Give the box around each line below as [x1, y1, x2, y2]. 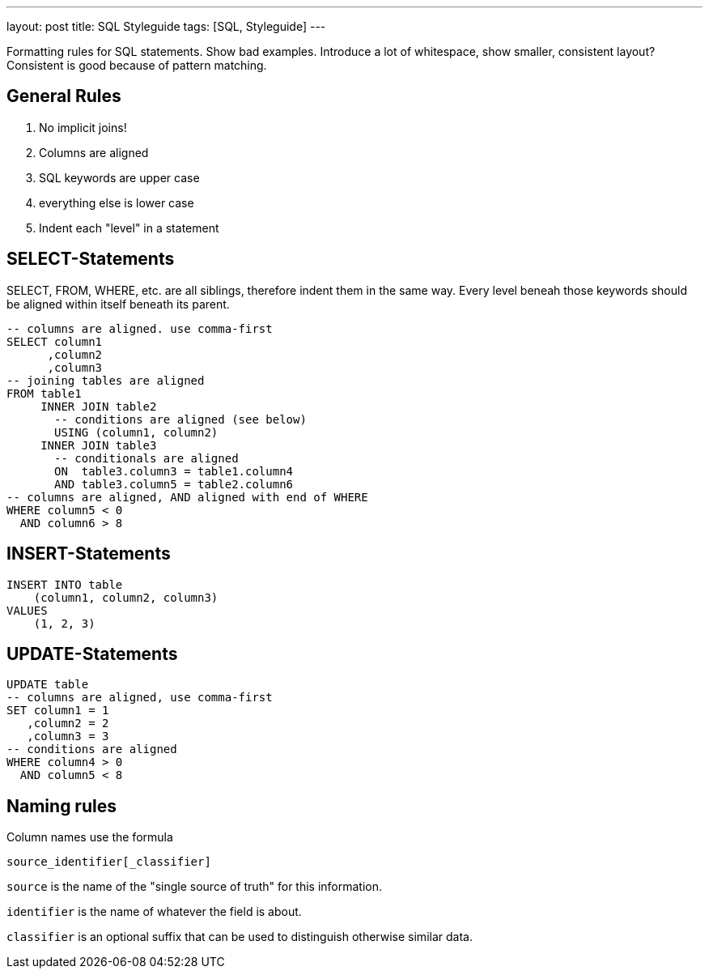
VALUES [6, 603, 48, 617]
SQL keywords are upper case [39, 170, 200, 185]
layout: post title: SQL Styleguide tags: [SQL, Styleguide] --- [6, 19, 326, 33]
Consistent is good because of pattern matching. [6, 58, 267, 72]
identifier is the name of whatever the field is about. [6, 905, 302, 919]
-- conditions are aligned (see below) [54, 412, 307, 426]
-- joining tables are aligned [6, 373, 205, 387]
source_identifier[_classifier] [6, 855, 211, 869]
